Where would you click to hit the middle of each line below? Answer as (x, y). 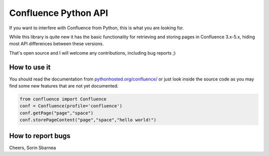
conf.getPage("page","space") (57, 113)
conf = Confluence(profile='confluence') (71, 106)
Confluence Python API (59, 13)
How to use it (30, 67)
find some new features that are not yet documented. (64, 86)
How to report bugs (40, 136)
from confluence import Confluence (63, 99)
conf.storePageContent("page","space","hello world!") (88, 120)
